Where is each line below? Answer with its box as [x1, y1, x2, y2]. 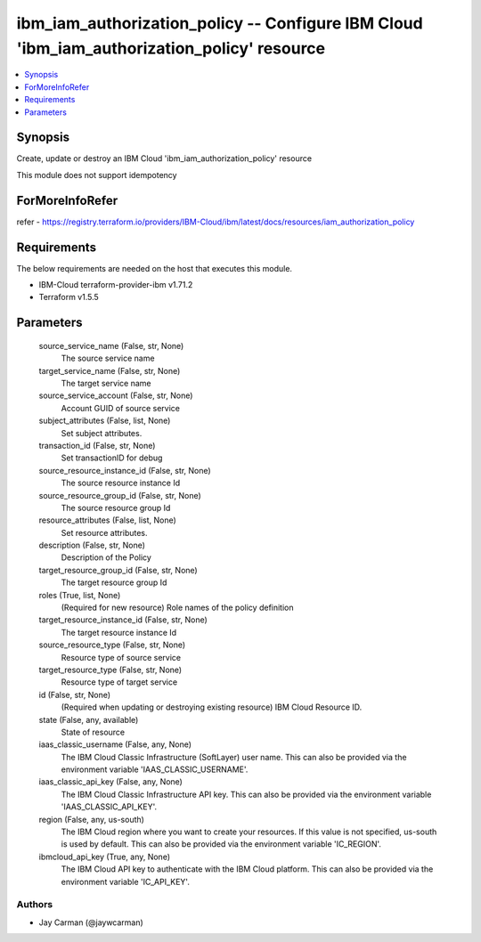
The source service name [61, 353, 155, 364]
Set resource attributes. [61, 527, 148, 538]
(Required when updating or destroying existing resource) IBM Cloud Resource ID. [61, 702, 363, 712]
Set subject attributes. [61, 427, 143, 438]
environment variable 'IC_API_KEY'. [61, 876, 191, 887]
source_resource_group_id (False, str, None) [38, 490, 202, 500]
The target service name [61, 378, 151, 388]
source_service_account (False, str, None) [38, 390, 193, 401]
